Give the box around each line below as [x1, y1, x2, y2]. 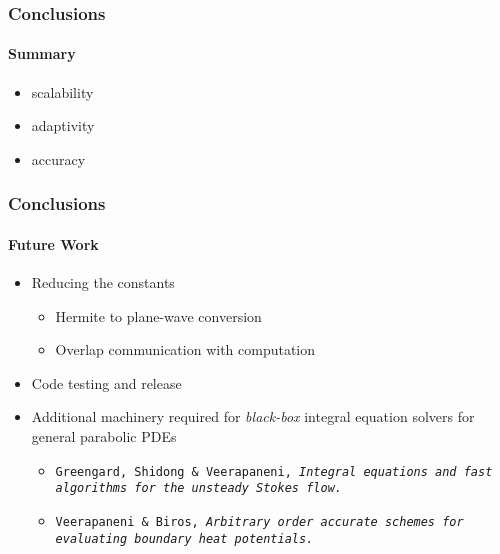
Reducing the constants [31, 272, 175, 293]
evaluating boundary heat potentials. [55, 531, 314, 546]
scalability [31, 81, 94, 102]
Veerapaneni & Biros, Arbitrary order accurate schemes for [55, 514, 464, 529]
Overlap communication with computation [55, 339, 316, 360]
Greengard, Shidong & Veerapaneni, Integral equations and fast [55, 464, 493, 479]
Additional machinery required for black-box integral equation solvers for [31, 406, 475, 427]
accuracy [31, 148, 86, 169]
